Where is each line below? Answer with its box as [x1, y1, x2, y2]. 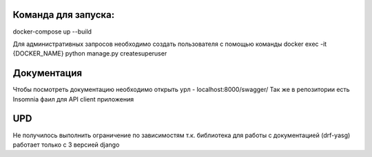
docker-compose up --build [12, 27, 92, 36]
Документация [12, 67, 83, 79]
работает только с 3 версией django [12, 141, 120, 149]
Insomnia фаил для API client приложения [12, 95, 134, 103]
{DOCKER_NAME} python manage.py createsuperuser [12, 49, 167, 58]
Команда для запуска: [12, 9, 115, 21]
